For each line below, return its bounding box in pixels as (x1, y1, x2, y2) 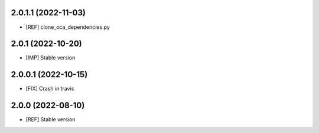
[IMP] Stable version (25, 54, 76, 61)
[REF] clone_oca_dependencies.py (25, 24, 110, 31)
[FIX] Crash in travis (25, 85, 74, 92)
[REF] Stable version (25, 116, 76, 123)
